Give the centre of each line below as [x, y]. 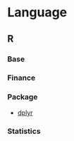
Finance [21, 78]
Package [23, 97]
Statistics [24, 131]
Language [37, 12]
